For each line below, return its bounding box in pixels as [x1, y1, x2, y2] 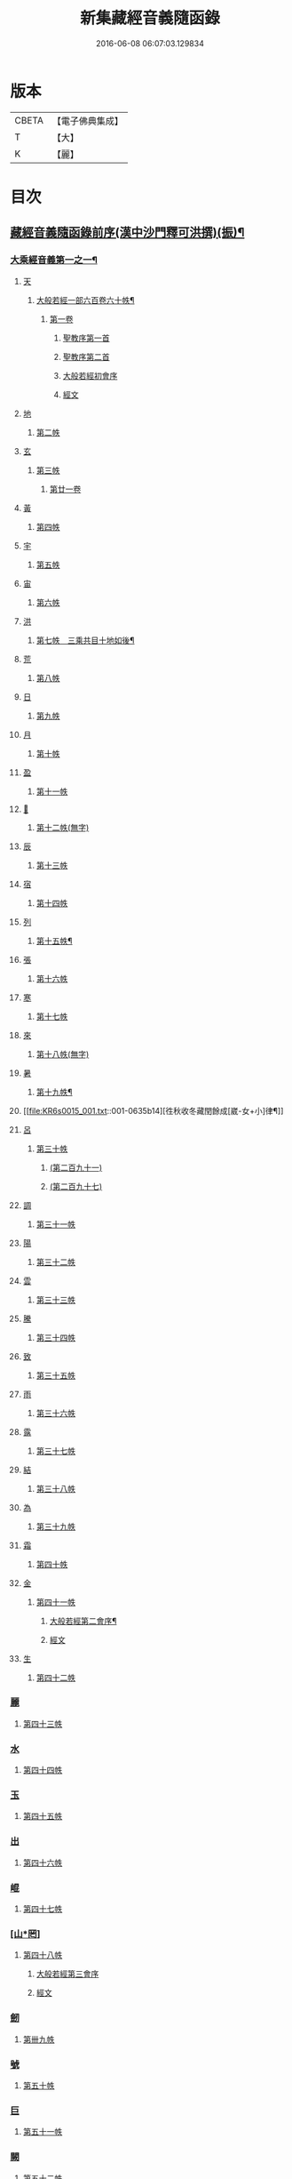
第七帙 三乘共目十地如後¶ [36, 635, 136, 645]
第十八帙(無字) [36, 1048, 90, 1059]
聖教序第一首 [62, 332, 110, 343]
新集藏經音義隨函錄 [79, 8, 220, 28]
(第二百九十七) [49, 1181, 103, 1191]
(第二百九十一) [49, 1162, 103, 1173]
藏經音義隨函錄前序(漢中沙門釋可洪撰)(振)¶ [10, 225, 245, 240]
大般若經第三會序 [36, 1968, 99, 1979]
